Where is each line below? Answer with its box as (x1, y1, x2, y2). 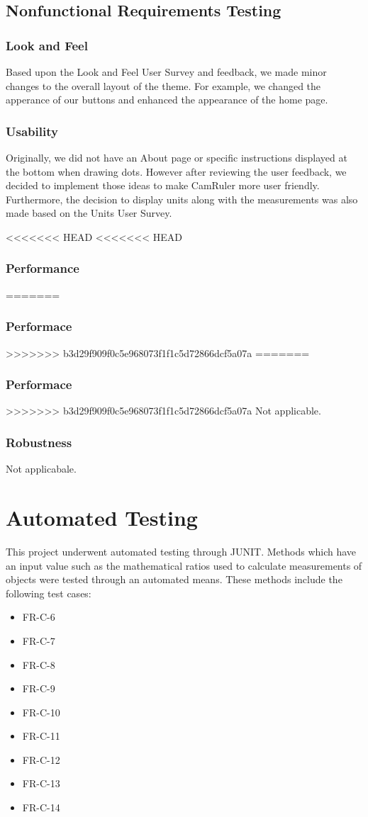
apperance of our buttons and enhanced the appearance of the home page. (6, 92, 328, 107)
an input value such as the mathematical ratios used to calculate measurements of (6, 558, 362, 573)
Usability (6, 122, 58, 140)
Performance (6, 259, 79, 277)
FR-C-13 (22, 776, 60, 791)
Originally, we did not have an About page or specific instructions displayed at (6, 150, 347, 164)
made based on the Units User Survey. (6, 205, 172, 220)
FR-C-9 (22, 681, 55, 696)
